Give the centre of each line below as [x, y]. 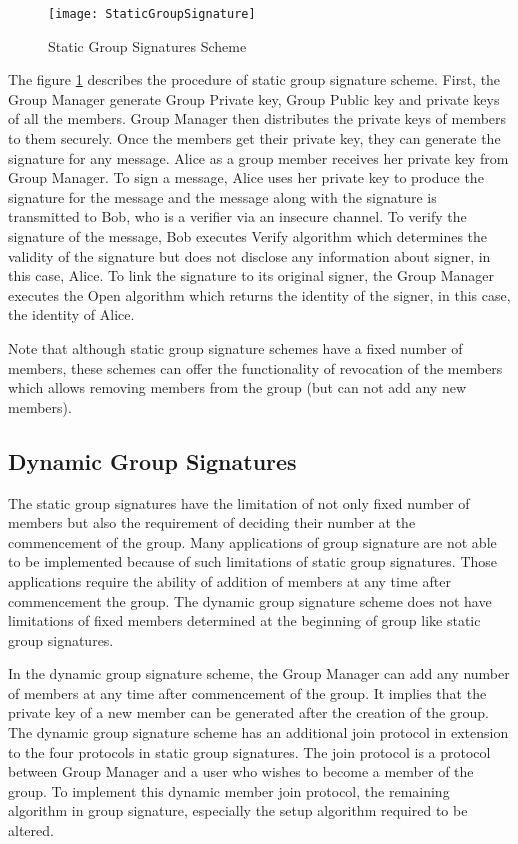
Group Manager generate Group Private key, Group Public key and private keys [254, 98]
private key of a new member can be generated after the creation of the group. [248, 712]
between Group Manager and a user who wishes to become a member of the [241, 771]
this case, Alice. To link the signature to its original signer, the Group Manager [251, 275]
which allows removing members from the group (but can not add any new [237, 387]
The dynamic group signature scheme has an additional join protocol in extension [258, 732]
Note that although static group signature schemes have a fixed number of [235, 347]
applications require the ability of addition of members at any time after [229, 580]
